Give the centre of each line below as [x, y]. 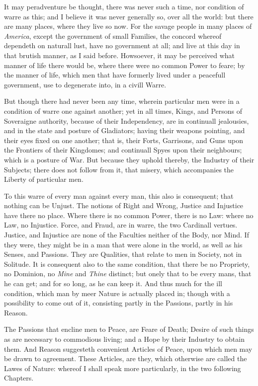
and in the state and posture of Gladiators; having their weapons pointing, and [125, 130]
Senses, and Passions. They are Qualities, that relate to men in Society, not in [123, 254]
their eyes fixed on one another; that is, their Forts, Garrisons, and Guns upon [124, 140]
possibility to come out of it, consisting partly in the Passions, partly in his [119, 303]
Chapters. [19, 378]
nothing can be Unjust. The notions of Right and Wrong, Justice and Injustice [124, 205]
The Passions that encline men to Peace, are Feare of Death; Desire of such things [129, 329]
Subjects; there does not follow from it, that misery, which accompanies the [119, 169]
